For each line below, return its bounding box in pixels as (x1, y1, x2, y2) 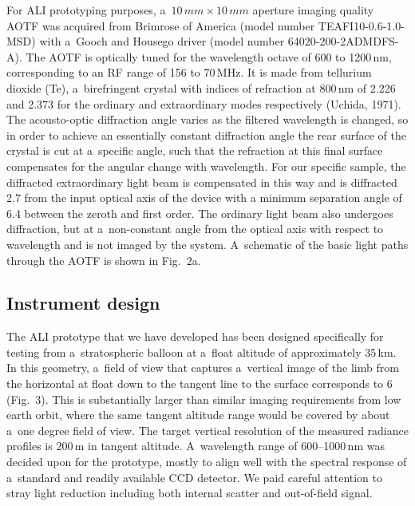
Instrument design (6, 291, 160, 315)
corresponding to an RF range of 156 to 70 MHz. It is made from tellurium (6, 64, 372, 81)
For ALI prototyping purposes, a (6, 2, 166, 18)
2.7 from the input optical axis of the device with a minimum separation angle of (6, 189, 402, 206)
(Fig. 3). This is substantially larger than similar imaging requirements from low (6, 390, 401, 407)
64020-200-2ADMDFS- (287, 33, 399, 49)
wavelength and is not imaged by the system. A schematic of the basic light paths (6, 235, 409, 252)
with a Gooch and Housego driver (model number (39, 33, 285, 49)
